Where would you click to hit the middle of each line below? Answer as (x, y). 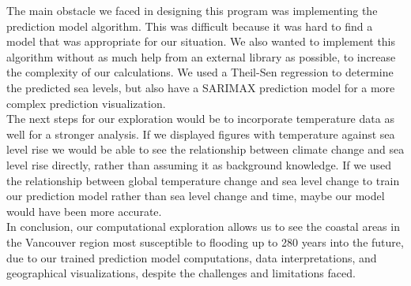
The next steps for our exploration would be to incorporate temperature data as (200, 119)
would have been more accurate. (84, 211)
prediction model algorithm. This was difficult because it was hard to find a (190, 26)
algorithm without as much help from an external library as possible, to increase (201, 56)
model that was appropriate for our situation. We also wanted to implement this (201, 41)
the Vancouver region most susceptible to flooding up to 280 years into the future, (205, 241)
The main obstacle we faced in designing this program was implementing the (192, 10)
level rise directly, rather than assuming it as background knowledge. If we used (199, 164)
